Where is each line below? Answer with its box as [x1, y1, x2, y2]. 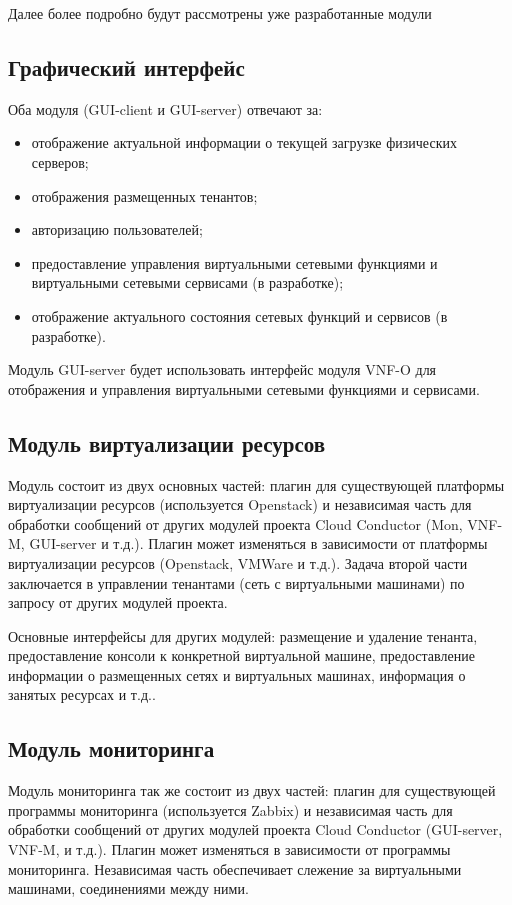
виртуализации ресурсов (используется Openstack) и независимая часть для [8, 494, 472, 515]
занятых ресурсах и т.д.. [8, 684, 156, 705]
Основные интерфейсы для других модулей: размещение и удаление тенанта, [8, 625, 478, 646]
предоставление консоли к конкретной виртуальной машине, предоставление [8, 645, 475, 666]
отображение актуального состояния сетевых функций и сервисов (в [31, 305, 448, 326]
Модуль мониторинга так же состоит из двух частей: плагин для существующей [8, 780, 496, 801]
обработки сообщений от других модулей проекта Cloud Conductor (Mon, [8, 513, 463, 534]
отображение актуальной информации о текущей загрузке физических [31, 132, 457, 153]
